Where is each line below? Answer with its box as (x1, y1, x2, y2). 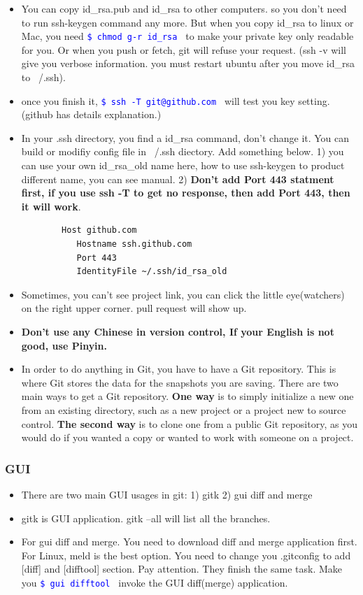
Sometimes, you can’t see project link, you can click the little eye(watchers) (21, 287, 345, 301)
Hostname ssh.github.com (76, 239, 192, 250)
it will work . (21, 199, 81, 213)
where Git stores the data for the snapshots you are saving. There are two (21, 375, 339, 389)
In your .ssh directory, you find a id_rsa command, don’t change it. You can (21, 130, 350, 145)
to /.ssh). (21, 70, 66, 85)
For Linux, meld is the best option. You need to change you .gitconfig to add (21, 547, 351, 562)
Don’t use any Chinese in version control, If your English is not (21, 324, 334, 338)
